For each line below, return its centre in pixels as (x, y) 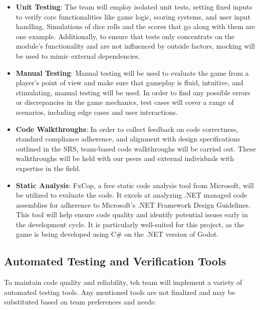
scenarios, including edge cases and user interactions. (97, 112)
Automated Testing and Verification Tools (115, 261)
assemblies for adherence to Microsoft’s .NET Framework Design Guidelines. (133, 204)
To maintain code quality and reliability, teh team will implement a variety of (123, 282)
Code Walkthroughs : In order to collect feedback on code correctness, (127, 129)
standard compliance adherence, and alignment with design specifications (128, 139)
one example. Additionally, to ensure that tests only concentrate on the (125, 36)
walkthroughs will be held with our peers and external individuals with (125, 158)
